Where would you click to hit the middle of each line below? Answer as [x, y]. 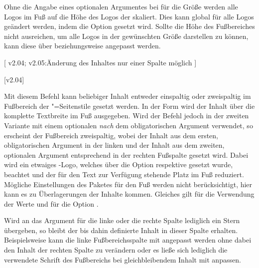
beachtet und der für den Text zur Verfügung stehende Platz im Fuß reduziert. [124, 174]
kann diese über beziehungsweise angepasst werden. [82, 46]
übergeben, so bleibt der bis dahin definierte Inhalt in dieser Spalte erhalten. [121, 230]
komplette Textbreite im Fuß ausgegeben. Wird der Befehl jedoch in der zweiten [127, 116]
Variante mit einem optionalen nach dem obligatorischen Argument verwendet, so [129, 125]
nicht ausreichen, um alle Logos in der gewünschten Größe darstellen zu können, [126, 36]
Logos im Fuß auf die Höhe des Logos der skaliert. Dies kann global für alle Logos [129, 16]
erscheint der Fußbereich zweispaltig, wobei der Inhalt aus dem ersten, [111, 135]
